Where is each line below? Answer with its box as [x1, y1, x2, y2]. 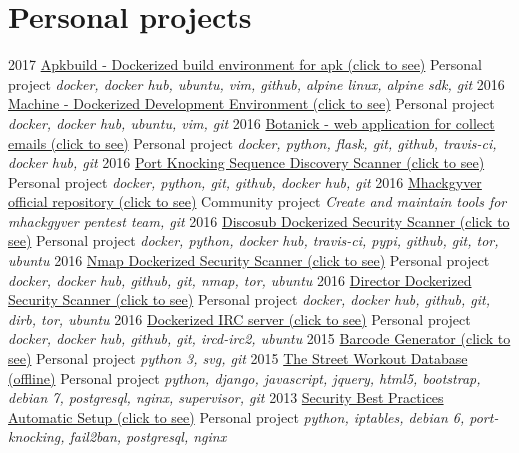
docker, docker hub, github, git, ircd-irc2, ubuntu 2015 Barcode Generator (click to [8, 328, 511, 349]
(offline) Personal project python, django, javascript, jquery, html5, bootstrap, [8, 367, 481, 388]
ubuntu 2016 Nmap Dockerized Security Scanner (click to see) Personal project [8, 250, 490, 271]
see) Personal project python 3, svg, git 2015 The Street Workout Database [8, 348, 468, 369]
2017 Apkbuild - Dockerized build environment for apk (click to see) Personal [8, 54, 483, 75]
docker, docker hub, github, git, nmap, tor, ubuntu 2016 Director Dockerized [8, 269, 472, 290]
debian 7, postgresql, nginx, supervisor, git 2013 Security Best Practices [8, 387, 444, 408]
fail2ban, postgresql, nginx [69, 426, 227, 447]
